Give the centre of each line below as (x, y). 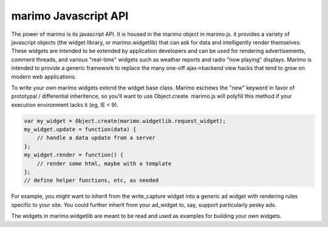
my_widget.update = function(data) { (80, 130)
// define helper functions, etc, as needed (91, 180)
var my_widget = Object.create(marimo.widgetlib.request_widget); (125, 121)
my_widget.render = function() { (74, 155)
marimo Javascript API (70, 16)
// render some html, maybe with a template (104, 163)
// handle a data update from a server (96, 138)
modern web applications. (44, 77)
